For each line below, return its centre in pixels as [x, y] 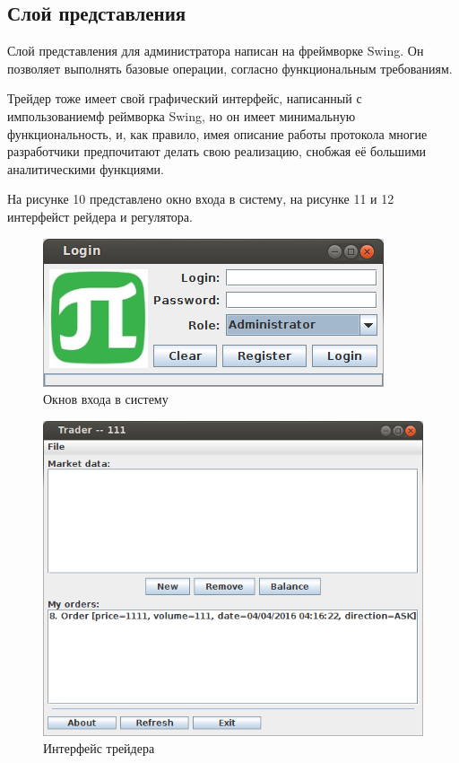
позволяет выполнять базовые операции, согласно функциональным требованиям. [230, 68]
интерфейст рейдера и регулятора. [100, 216]
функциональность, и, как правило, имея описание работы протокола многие [217, 133]
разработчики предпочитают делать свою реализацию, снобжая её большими [217, 151]
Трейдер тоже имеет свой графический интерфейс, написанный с [185, 98]
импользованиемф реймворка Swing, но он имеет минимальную [182, 115]
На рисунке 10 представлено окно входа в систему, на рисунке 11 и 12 [201, 199]
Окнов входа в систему [106, 399]
